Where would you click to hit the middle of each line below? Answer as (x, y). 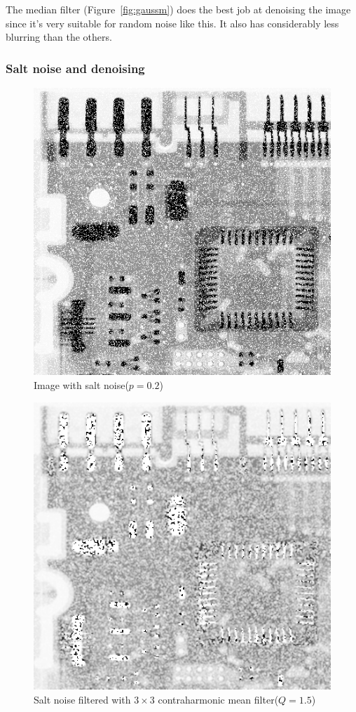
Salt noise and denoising (75, 68)
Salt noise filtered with (82, 699)
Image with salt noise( (81, 384)
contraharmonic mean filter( (218, 699)
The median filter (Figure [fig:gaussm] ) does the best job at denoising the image (178, 9)
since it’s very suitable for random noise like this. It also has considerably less (172, 23)
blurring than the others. (59, 37)
